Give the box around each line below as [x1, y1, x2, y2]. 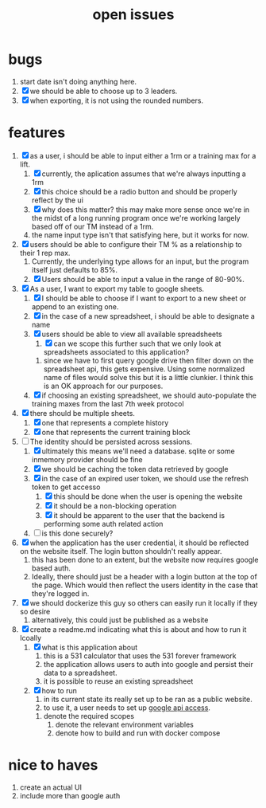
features [8, 124, 66, 142]
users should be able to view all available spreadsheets [41, 329, 222, 339]
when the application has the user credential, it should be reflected [29, 538, 249, 547]
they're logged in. [31, 588, 90, 598]
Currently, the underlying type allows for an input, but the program [31, 257, 249, 266]
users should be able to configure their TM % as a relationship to [29, 239, 242, 249]
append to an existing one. [31, 301, 119, 312]
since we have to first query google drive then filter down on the [43, 355, 254, 365]
